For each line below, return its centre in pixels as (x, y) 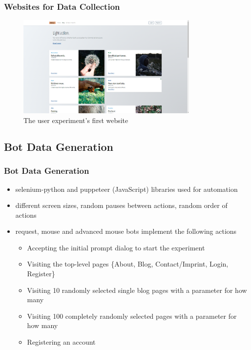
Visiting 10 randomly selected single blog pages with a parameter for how (137, 290)
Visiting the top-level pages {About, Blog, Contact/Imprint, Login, (128, 264)
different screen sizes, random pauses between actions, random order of (121, 205)
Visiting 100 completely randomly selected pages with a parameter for (132, 316)
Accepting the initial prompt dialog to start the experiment (116, 247)
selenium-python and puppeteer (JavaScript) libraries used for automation (126, 189)
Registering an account (61, 342)
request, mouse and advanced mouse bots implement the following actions (126, 231)
